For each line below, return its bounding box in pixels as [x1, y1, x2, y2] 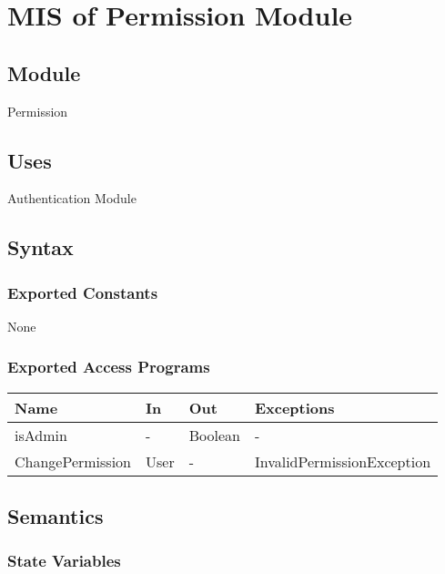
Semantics [7, 502, 104, 530]
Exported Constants [7, 281, 158, 303]
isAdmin [15, 424, 67, 446]
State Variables [7, 549, 121, 572]
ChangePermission [15, 450, 132, 472]
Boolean [188, 424, 240, 446]
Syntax [7, 233, 74, 261]
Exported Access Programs [7, 355, 210, 378]
